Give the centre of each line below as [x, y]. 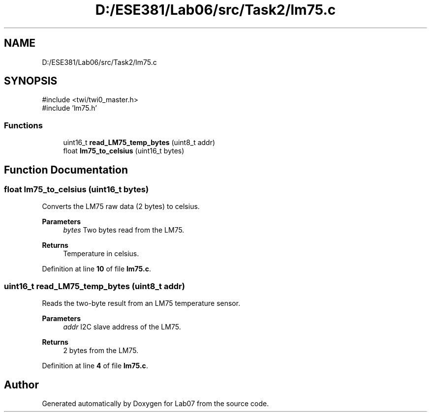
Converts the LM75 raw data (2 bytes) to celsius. [121, 207]
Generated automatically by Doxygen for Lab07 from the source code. [155, 403]
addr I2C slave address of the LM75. [122, 327]
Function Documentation [66, 170]
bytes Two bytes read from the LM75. [124, 230]
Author [21, 385]
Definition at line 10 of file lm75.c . [96, 269]
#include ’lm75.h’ [69, 108]
